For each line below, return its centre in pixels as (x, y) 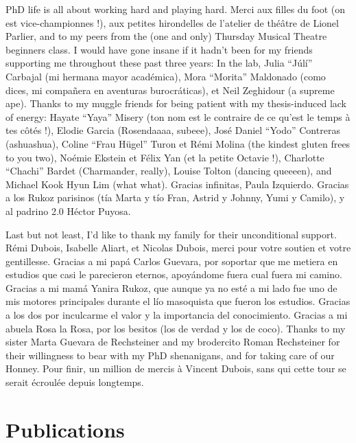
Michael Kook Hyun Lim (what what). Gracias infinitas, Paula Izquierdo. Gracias (177, 184)
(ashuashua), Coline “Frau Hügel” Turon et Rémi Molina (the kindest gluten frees (178, 143)
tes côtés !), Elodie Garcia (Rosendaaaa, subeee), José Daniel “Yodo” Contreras (173, 130)
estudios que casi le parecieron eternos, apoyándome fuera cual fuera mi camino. (174, 274)
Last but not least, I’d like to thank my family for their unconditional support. (171, 234)
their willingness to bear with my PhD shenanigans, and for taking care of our (170, 355)
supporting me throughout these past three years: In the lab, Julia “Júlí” (159, 63)
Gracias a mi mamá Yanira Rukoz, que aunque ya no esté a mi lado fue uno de (171, 287)
